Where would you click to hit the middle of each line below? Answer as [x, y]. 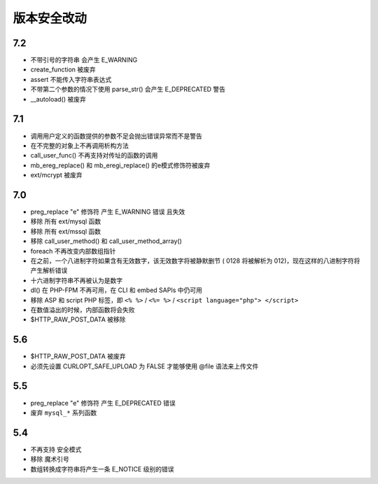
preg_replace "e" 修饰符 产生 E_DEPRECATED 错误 [103, 403]
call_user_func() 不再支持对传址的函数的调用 [94, 155]
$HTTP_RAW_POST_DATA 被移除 [78, 319]
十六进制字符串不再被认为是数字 [76, 280]
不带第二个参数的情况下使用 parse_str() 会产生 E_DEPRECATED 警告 [128, 89]
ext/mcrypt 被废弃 [57, 175]
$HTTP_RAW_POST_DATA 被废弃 [78, 357]
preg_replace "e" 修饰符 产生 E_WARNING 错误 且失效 [108, 212]
